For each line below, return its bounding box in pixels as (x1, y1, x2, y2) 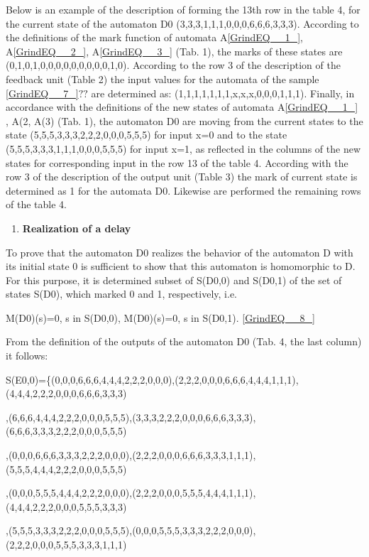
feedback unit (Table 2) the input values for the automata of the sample (6, 71, 319, 86)
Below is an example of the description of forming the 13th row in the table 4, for (6, 2, 360, 16)
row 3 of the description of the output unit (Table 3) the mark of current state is (6, 169, 358, 184)
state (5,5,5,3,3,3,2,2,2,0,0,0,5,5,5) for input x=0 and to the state (6, 127, 287, 142)
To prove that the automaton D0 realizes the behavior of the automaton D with (6, 244, 353, 259)
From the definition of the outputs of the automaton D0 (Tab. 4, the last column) (6, 334, 362, 349)
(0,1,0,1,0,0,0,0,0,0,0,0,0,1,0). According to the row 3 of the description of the (6, 58, 341, 72)
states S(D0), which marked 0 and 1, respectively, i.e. (6, 286, 237, 301)
